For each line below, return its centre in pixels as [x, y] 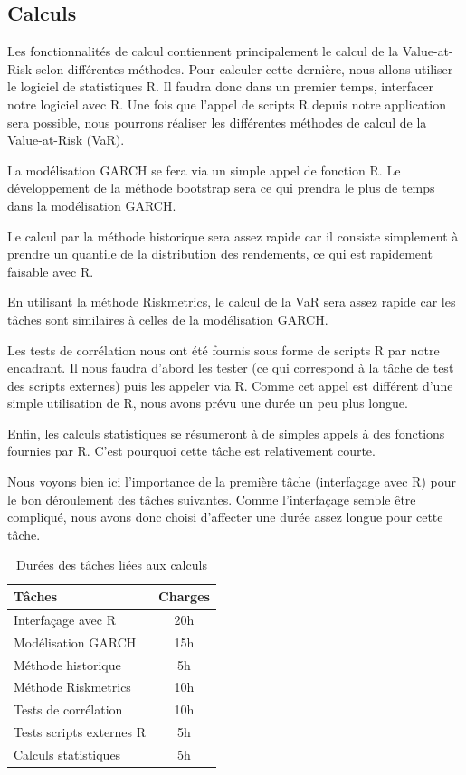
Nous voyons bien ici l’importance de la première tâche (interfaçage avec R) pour [232, 482]
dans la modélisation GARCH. [92, 205]
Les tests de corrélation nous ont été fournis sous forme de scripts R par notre [223, 350]
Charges [184, 596]
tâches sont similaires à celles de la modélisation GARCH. [168, 319]
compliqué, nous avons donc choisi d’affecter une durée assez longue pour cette [225, 517]
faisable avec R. [51, 271]
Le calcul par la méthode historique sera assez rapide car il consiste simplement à [233, 236]
